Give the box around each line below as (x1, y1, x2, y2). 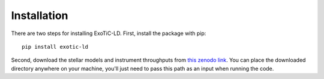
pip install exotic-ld (22, 43, 89, 50)
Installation (11, 9, 68, 22)
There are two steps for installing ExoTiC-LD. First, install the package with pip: (11, 30, 206, 37)
